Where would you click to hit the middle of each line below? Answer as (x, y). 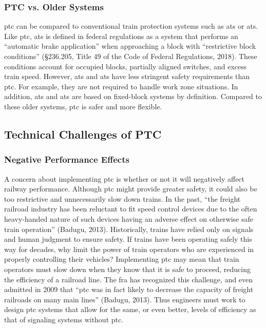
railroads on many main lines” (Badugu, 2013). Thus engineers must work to (125, 299)
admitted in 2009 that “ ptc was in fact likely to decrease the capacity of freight (129, 289)
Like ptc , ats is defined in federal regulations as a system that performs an (121, 36)
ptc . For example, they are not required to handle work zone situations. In (121, 86)
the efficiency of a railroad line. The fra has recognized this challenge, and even (129, 279)
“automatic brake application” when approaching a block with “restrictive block (130, 46)
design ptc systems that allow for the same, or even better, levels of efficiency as (130, 309)
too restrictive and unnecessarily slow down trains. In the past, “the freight (122, 198)
